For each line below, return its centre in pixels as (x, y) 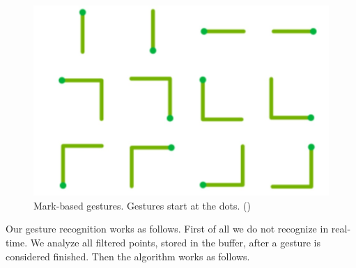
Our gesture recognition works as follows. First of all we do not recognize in (167, 229)
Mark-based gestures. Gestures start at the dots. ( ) (142, 205)
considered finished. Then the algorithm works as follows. (128, 256)
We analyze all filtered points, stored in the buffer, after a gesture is (175, 242)
